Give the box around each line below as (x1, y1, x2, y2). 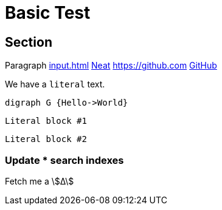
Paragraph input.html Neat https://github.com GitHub (5, 60, 217, 71)
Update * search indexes (5, 154, 124, 166)
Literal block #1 (5, 116, 87, 126)
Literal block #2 (5, 134, 87, 144)
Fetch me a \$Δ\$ (5, 175, 74, 186)
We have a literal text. (5, 79, 105, 90)
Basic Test (5, 2, 91, 23)
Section (5, 34, 52, 50)
